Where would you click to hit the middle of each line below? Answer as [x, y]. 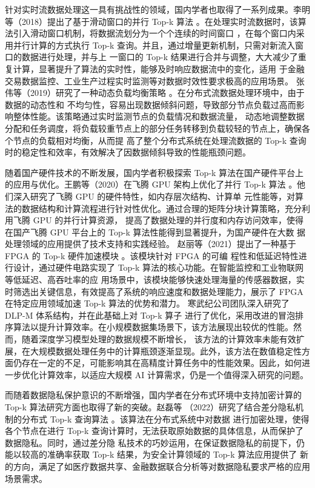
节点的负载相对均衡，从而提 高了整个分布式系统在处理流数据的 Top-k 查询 [160, 140]
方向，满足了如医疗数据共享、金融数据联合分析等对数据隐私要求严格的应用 [161, 466]
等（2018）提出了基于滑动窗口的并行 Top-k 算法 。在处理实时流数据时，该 [151, 21]
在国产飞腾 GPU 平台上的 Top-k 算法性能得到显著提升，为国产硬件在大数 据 [155, 232]
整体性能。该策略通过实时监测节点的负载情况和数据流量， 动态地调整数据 [159, 116]
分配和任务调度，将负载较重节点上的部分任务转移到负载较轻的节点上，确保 [153, 128]
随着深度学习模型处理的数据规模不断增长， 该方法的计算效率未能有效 [159, 339]
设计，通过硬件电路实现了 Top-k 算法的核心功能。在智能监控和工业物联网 [158, 267]
